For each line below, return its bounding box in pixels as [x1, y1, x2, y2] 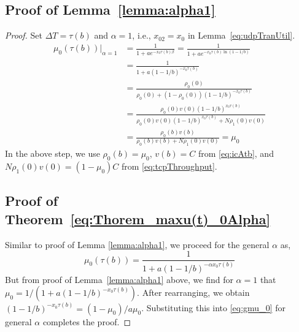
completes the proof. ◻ [42, 315, 131, 328]
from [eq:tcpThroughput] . [121, 160, 217, 173]
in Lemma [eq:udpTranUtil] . [187, 29, 295, 42]
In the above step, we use [5, 147, 100, 160]
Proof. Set [5, 29, 42, 42]
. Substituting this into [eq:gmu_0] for [141, 301, 285, 314]
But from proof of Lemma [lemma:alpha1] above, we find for [5, 273, 233, 285]
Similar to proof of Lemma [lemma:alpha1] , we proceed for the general [5, 238, 270, 251]
